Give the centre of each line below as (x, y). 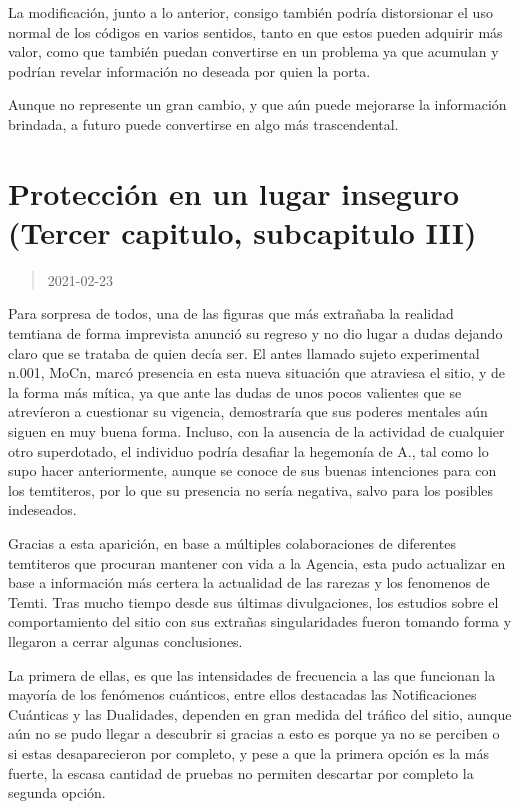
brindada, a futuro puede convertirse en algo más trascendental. (203, 123)
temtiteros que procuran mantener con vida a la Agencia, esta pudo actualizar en (257, 562)
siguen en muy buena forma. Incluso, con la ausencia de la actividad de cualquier (256, 431)
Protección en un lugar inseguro (234, 192)
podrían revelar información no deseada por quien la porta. (189, 70)
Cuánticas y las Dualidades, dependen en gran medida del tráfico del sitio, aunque (260, 713)
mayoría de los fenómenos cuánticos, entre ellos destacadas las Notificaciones (242, 694)
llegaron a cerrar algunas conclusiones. (125, 640)
